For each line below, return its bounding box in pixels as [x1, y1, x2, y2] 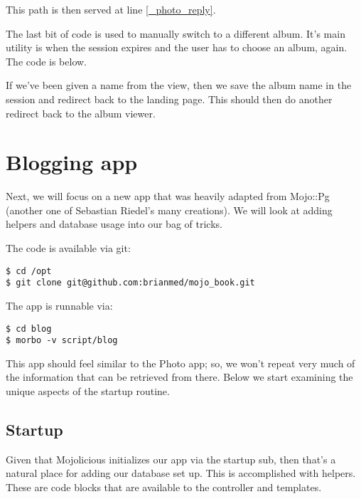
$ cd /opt [6, 266, 52, 276]
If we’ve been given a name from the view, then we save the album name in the [6, 78, 352, 93]
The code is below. [6, 53, 87, 68]
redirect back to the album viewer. [6, 105, 156, 120]
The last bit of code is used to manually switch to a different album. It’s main [6, 26, 345, 41]
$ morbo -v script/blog [6, 335, 118, 346]
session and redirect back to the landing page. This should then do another [6, 91, 333, 106]
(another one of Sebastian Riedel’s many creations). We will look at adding [6, 202, 333, 217]
